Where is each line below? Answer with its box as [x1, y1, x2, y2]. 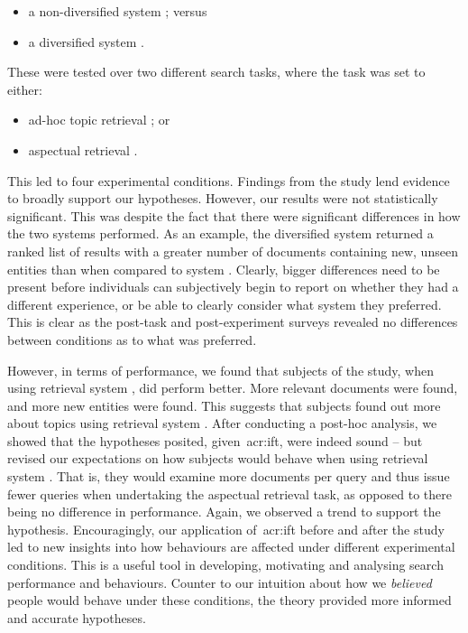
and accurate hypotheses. [7, 608, 146, 627]
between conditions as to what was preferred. [7, 330, 257, 349]
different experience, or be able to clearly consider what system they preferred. [7, 294, 442, 313]
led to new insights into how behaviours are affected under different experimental [7, 537, 455, 556]
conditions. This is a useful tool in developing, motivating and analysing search [7, 555, 444, 574]
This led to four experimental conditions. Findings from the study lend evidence [7, 171, 450, 190]
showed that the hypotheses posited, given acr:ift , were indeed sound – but [7, 431, 423, 450]
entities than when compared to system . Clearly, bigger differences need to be [7, 259, 440, 278]
